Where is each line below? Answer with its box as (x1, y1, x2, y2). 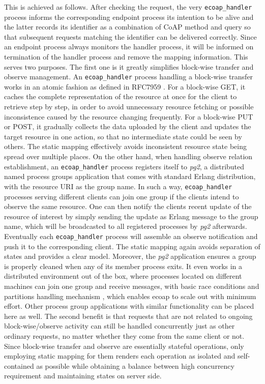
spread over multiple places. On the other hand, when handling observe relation (4, 151, 253, 162)
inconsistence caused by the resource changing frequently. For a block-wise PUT (4, 111, 253, 122)
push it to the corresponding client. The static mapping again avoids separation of (4, 241, 260, 251)
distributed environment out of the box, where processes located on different (4, 271, 242, 281)
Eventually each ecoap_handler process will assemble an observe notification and (4, 230, 258, 241)
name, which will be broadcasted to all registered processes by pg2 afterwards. (4, 221, 247, 231)
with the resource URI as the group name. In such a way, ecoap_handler (4, 181, 232, 191)
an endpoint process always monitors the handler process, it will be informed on (4, 41, 254, 52)
